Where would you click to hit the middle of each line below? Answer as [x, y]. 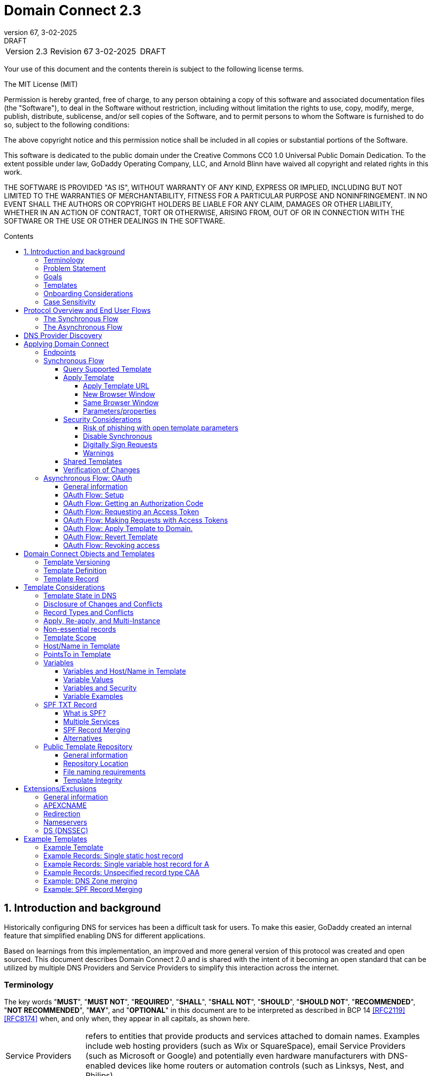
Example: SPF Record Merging [93, 889]
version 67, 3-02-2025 [40, 32]
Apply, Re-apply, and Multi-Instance [102, 620]
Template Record [71, 578]
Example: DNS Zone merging [90, 881]
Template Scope [70, 637]
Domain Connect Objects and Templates [89, 553]
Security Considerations [102, 419]
